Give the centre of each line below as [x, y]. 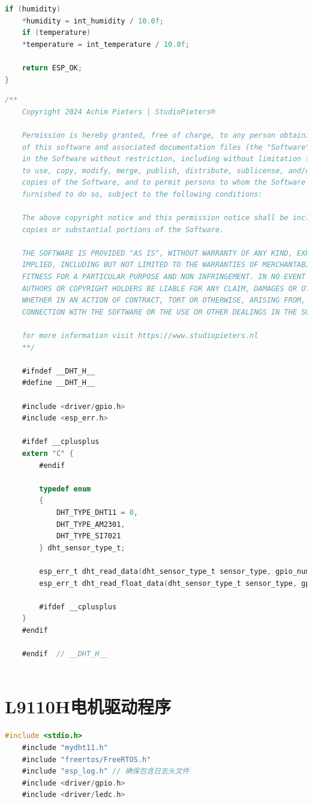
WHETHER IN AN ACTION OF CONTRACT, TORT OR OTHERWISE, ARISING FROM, [164, 300]
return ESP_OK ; [52, 68]
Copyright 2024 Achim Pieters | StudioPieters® [118, 112]
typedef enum [65, 489]
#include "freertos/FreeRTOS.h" [86, 759]
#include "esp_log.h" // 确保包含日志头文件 [106, 771]
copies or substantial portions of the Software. [123, 229]
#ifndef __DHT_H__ [58, 371]
